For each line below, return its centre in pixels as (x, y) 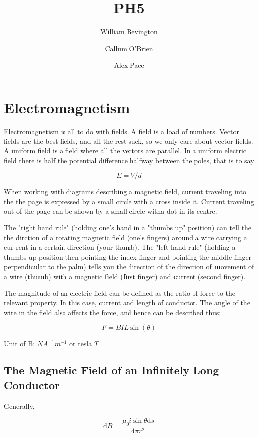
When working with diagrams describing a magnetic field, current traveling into (125, 191)
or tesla (81, 343)
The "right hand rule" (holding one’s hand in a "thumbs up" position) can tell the (128, 227)
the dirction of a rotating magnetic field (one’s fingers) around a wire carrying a (126, 237)
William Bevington (129, 32)
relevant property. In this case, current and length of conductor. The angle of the (127, 303)
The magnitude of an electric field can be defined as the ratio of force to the (120, 293)
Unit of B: (20, 343)
